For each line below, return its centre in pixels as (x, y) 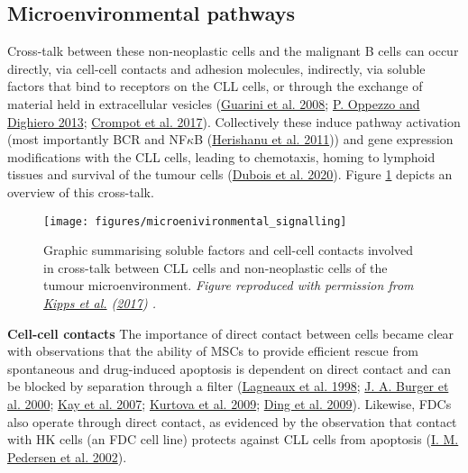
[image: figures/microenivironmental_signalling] (195, 221)
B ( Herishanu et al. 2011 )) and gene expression (324, 139)
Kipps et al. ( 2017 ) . (100, 302)
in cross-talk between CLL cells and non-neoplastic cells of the (216, 267)
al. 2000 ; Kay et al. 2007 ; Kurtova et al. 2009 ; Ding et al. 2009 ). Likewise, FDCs (229, 403)
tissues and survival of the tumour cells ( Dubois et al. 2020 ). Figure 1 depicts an (230, 174)
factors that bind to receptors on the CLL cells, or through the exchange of (215, 86)
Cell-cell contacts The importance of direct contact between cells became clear (231, 333)
